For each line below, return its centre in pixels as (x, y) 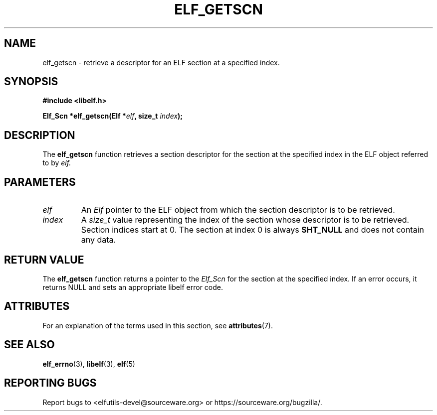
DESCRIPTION (40, 135)
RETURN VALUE (44, 260)
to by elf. (57, 163)
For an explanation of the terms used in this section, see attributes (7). (158, 325)
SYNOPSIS (31, 82)
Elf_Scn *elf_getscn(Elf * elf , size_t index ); (113, 116)
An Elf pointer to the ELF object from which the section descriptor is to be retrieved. (238, 210)
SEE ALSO (29, 345)
